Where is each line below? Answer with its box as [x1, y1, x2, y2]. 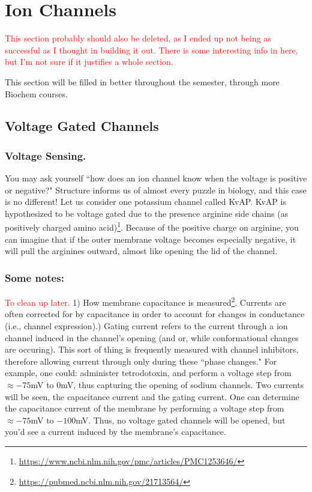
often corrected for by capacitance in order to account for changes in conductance [5, 308, 305, 320]
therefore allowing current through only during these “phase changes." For [5, 354, 277, 367]
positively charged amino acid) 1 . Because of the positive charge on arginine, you [5, 219, 299, 234]
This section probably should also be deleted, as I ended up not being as [5, 32, 271, 44]
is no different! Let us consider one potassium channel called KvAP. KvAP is [5, 195, 286, 208]
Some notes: [5, 270, 64, 285]
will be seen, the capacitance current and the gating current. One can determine [5, 390, 299, 402]
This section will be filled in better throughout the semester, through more [5, 75, 280, 88]
